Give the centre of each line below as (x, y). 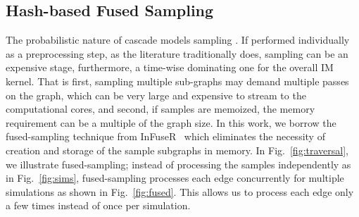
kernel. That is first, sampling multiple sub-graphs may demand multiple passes (177, 81)
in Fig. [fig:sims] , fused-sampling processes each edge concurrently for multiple (175, 178)
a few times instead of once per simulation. (98, 205)
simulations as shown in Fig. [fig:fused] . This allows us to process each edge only (180, 191)
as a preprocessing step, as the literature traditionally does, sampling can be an (177, 53)
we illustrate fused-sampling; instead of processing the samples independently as (178, 164)
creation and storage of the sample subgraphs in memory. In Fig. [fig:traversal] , (177, 150)
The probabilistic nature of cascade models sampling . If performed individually (178, 40)
